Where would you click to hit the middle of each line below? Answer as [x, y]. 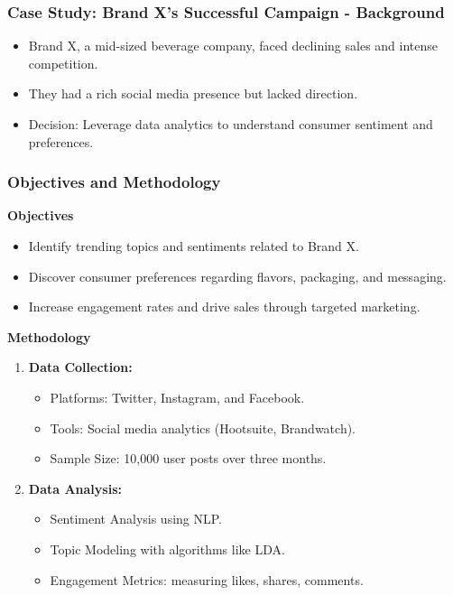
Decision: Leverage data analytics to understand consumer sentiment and [231, 124]
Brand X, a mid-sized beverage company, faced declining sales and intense [233, 46]
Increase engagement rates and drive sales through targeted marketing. [224, 307]
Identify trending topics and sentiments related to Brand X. [194, 246]
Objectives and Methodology [114, 182]
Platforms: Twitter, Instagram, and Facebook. [177, 397]
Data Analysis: [75, 488]
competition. [63, 63]
